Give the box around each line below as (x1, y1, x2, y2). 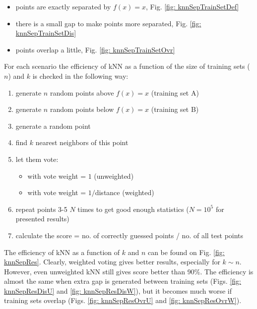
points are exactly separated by (15, 1, 111, 11)
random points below (50, 104, 114, 114)
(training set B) (151, 104, 199, 114)
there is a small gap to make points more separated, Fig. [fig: (15, 18, 201, 28)
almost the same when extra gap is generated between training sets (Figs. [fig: (4, 276, 241, 286)
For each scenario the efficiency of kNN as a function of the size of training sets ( (4, 61, 250, 71)
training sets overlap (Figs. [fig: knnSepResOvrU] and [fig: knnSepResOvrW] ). (4, 295, 242, 306)
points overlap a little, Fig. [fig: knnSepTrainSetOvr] (15, 44, 175, 54)
